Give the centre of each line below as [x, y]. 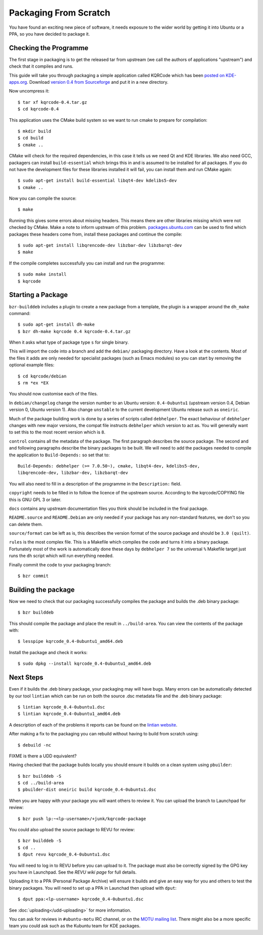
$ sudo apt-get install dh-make [56, 325]
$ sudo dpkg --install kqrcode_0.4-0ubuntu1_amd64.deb [85, 664]
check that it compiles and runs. [41, 66]
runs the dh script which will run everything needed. [61, 556]
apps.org [18, 82]
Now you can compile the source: [43, 198]
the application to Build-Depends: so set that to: [59, 455]
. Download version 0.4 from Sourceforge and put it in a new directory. [98, 82]
